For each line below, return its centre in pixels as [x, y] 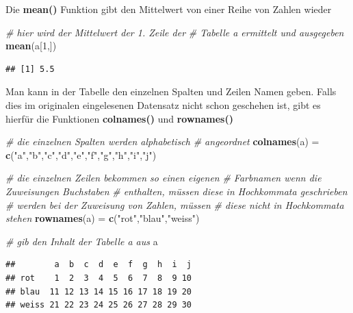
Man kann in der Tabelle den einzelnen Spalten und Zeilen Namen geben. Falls [171, 91]
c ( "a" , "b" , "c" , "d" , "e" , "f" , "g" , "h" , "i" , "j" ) [81, 154]
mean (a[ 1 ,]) [31, 46]
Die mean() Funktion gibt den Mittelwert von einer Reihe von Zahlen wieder [169, 9]
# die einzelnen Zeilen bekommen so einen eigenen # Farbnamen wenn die [164, 178]
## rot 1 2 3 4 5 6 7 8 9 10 [99, 278]
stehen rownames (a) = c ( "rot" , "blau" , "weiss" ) [103, 218]
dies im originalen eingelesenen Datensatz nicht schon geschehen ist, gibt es [163, 104]
